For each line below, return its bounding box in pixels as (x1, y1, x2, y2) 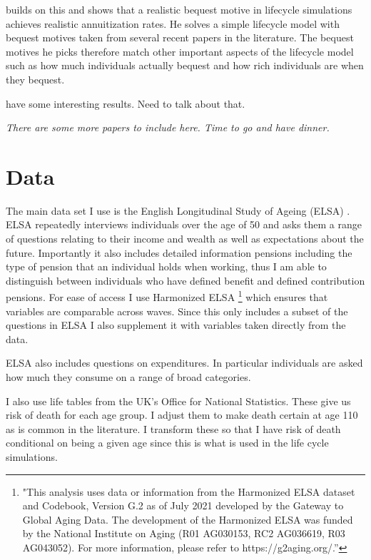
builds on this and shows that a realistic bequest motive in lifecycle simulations (6, 2, 352, 16)
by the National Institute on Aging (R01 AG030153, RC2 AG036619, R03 (22, 526, 345, 541)
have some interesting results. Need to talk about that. (6, 96, 245, 111)
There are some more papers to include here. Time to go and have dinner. (6, 120, 330, 135)
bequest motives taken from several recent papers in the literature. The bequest (6, 30, 354, 45)
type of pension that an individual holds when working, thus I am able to (6, 259, 327, 274)
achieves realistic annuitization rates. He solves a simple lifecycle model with (6, 16, 340, 31)
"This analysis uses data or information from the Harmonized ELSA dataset (22, 484, 355, 499)
